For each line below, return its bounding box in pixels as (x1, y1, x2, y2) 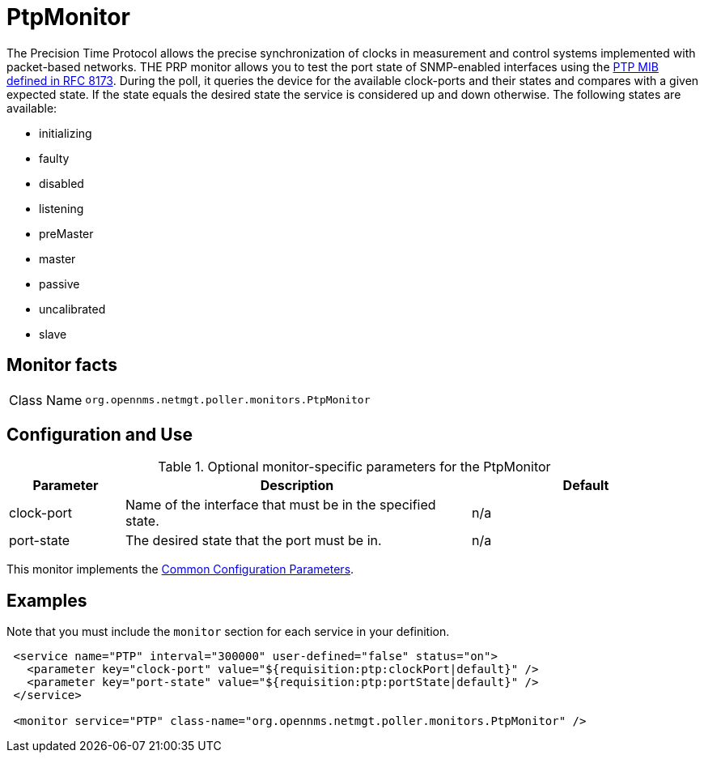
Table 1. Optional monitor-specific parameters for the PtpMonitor (158, 458, 551, 475)
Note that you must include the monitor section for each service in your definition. (6, 625, 450, 639)
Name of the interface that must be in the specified (125, 497, 436, 514)
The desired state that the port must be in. (125, 532, 382, 549)
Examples (6, 590, 87, 611)
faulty (39, 151, 70, 165)
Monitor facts (6, 355, 117, 376)
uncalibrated (39, 301, 106, 316)
